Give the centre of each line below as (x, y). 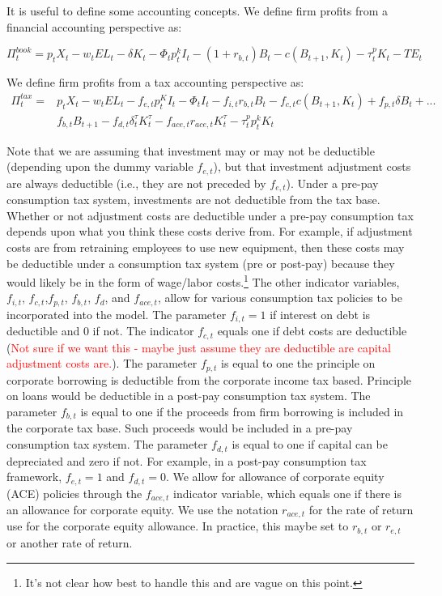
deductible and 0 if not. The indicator (100, 331)
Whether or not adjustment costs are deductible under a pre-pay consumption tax (210, 215)
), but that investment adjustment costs (312, 166)
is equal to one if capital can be (310, 444)
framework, (34, 477)
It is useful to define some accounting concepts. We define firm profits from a (198, 11)
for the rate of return (361, 510)
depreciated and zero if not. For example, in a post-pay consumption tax (187, 460)
